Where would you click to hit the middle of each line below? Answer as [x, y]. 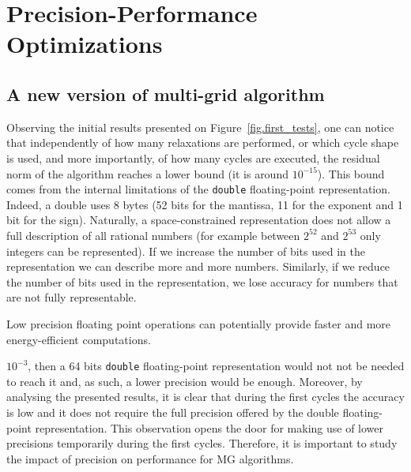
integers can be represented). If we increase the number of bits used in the [186, 251]
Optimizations [85, 44]
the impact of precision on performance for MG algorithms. [150, 458]
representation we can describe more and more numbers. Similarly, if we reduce [198, 266]
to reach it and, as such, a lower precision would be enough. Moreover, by [185, 381]
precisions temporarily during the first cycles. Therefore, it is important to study [202, 443]
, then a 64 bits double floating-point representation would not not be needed [216, 366]
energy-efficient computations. [79, 339]
